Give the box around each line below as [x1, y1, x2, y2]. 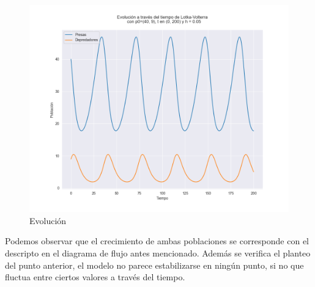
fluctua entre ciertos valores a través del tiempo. [5, 271, 185, 283]
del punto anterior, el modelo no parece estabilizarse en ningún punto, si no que [5, 258, 304, 271]
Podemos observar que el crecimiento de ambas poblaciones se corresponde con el [5, 234, 309, 247]
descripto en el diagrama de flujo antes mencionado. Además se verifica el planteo [5, 246, 311, 259]
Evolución [29, 214, 67, 227]
